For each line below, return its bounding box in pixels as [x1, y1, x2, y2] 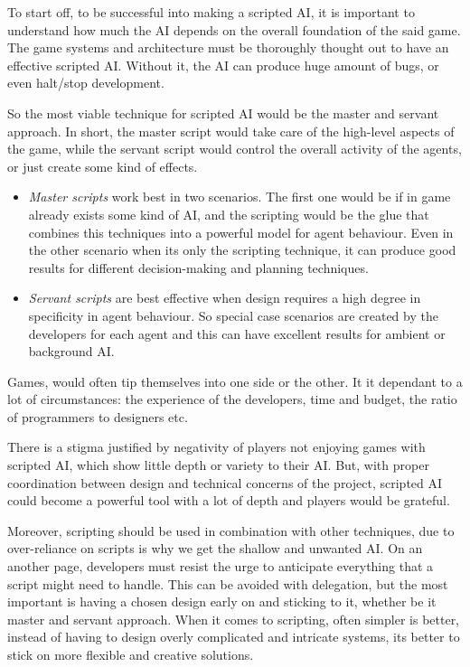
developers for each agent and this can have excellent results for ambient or [28, 324, 446, 343]
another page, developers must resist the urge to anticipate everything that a [7, 557, 434, 576]
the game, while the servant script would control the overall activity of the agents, [7, 139, 462, 158]
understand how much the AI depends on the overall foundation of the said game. [7, 20, 461, 39]
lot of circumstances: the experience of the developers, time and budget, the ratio [7, 390, 457, 409]
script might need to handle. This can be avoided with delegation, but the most [7, 574, 448, 593]
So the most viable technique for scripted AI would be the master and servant [7, 103, 439, 122]
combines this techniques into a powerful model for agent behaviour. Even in [28, 222, 454, 241]
